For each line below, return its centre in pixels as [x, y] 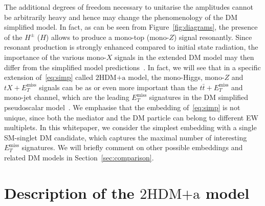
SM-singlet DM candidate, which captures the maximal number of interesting [126, 137]
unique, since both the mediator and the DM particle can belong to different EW [131, 117]
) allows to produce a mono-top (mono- [107, 37]
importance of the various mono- [55, 57]
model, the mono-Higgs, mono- [176, 77]
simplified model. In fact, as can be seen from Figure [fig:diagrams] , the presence [131, 27]
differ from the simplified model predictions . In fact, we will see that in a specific [132, 67]
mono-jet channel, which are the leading [67, 97]
